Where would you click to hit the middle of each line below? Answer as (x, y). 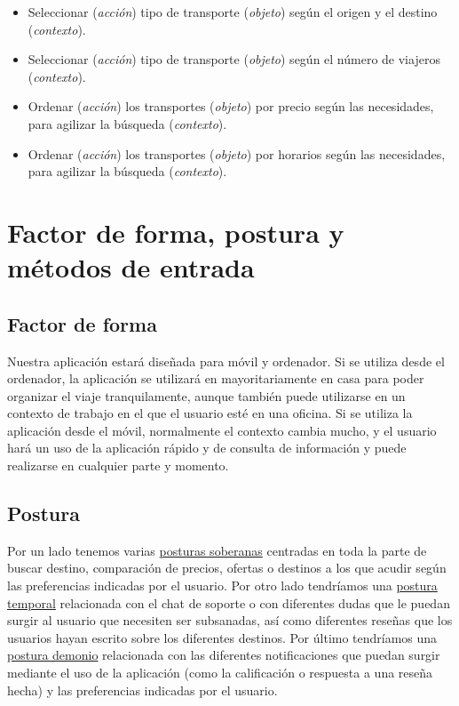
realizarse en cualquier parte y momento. (118, 465)
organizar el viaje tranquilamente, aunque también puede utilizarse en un (206, 395)
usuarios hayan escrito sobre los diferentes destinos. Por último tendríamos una (222, 637)
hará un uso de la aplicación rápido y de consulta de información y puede (207, 448)
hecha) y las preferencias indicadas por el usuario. (142, 690)
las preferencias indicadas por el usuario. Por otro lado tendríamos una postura (222, 586)
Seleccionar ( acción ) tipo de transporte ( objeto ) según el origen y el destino (233, 12)
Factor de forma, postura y (176, 232)
